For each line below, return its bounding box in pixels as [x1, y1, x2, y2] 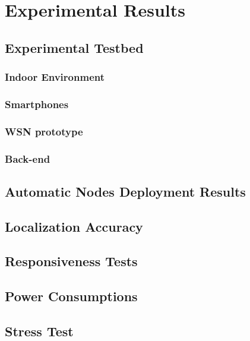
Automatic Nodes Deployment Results [5, 182, 246, 200]
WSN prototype [5, 124, 83, 138]
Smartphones [5, 96, 69, 111]
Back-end [5, 151, 50, 166]
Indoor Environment [5, 70, 105, 84]
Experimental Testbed [5, 38, 144, 56]
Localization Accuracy [5, 217, 143, 235]
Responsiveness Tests [5, 252, 138, 270]
